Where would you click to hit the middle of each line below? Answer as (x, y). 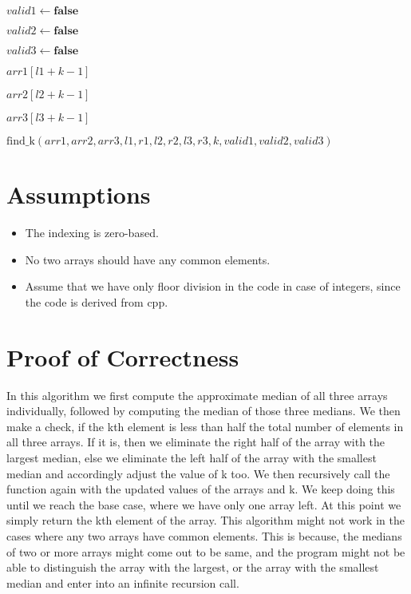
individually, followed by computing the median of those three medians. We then (204, 411)
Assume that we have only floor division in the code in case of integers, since (213, 286)
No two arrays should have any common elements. (148, 259)
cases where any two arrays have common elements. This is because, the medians (204, 535)
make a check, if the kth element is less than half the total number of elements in (205, 426)
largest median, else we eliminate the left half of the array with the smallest (192, 457)
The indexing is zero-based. (92, 233)
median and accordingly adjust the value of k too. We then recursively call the (198, 473)
